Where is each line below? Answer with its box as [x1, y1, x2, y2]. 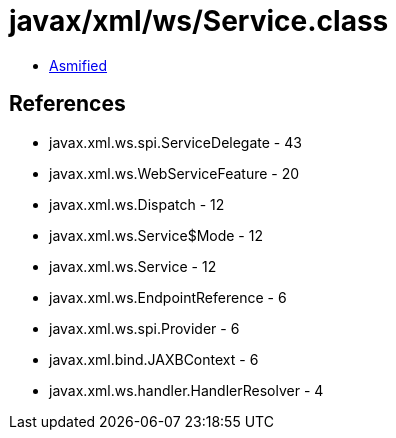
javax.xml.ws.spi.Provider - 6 [49, 319, 240, 337]
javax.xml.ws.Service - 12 [49, 257, 217, 275]
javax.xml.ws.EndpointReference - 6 [49, 288, 287, 306]
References [9, 91, 126, 117]
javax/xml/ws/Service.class [9, 4, 389, 38]
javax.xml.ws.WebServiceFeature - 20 [49, 164, 300, 182]
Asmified [49, 56, 108, 74]
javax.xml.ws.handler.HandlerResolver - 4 [49, 381, 324, 399]
